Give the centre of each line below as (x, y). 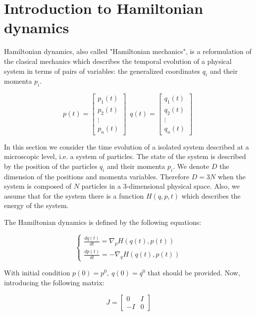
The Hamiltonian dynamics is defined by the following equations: (103, 222)
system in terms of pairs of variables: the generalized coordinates (102, 71)
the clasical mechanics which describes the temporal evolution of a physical (118, 61)
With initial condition (37, 273)
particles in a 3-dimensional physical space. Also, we (160, 186)
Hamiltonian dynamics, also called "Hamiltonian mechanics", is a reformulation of (128, 51)
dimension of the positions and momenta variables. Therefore (97, 176)
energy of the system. (36, 205)
